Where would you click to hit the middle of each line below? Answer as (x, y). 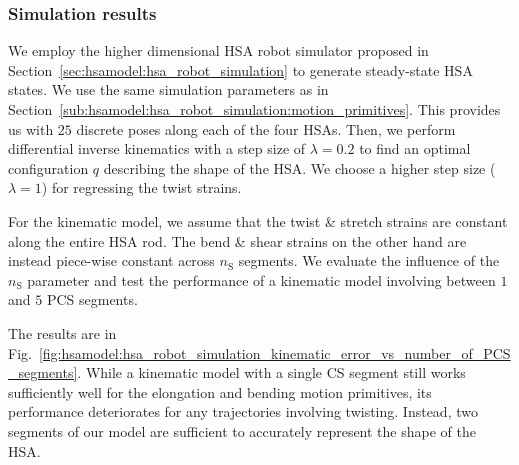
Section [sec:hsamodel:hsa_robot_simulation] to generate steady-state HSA (240, 69)
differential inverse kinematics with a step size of (157, 148)
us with (31, 128)
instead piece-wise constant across (111, 260)
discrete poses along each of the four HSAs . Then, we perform (266, 128)
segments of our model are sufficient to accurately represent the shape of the (242, 430)
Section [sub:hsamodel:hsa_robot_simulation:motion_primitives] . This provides (254, 109)
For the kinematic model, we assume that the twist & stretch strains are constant (258, 220)
